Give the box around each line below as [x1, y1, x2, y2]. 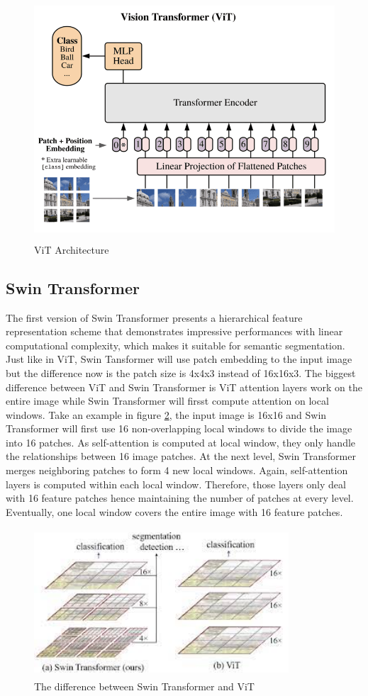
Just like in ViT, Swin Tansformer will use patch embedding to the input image [6, 352, 352, 366]
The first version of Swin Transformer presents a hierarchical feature [6, 310, 303, 325]
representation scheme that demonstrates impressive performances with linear [6, 324, 343, 339]
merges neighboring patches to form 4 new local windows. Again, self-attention [6, 463, 348, 478]
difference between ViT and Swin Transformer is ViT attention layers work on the [6, 379, 362, 394]
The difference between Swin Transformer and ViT [34, 678, 255, 693]
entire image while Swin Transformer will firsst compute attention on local [6, 393, 329, 408]
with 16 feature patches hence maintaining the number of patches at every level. [6, 490, 354, 505]
